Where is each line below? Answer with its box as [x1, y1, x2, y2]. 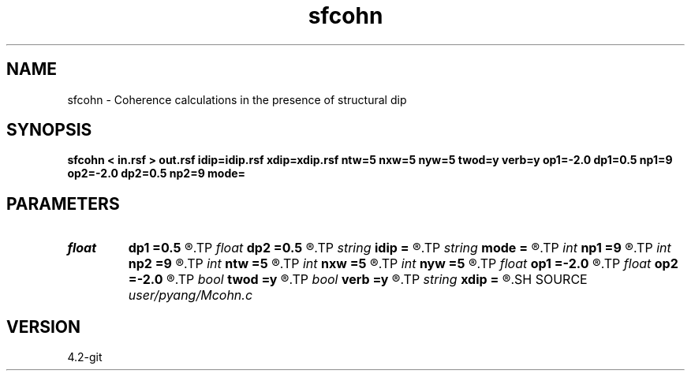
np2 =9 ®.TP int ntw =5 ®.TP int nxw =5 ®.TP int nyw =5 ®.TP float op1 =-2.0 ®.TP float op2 [128, 256, 678, 272]
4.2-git [67, 350, 103, 364]
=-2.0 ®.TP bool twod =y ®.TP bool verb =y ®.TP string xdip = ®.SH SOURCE [128, 271, 588, 288]
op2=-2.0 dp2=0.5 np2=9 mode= [67, 166, 246, 181]
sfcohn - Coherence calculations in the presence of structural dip [67, 92, 407, 106]
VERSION [6, 316, 81, 337]
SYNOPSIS [6, 120, 92, 140]
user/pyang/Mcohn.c [128, 287, 253, 304]
